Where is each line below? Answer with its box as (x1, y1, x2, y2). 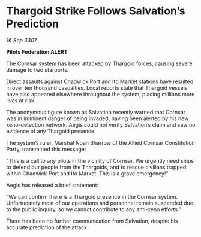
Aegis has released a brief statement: (6, 181, 99, 189)
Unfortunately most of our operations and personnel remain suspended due (6, 199, 194, 206)
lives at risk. (6, 97, 36, 104)
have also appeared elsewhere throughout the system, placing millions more (6, 90, 195, 98)
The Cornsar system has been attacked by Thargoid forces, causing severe (6, 60, 193, 67)
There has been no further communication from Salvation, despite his (6, 217, 178, 224)
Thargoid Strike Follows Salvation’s (6, 4, 185, 18)
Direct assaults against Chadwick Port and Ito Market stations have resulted (6, 78, 194, 85)
